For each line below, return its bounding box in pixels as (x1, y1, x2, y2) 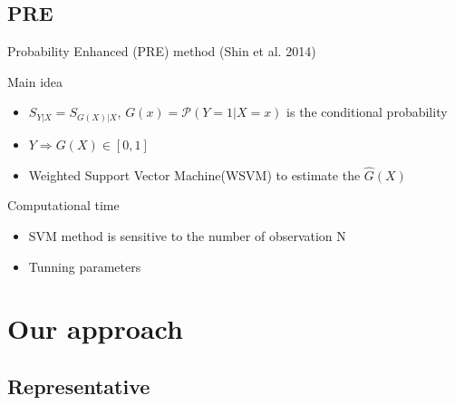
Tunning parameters (28, 256, 141, 275)
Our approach (7, 310, 183, 347)
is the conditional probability (286, 102, 448, 121)
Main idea (7, 72, 63, 91)
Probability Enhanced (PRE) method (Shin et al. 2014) (7, 42, 316, 61)
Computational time (7, 196, 120, 215)
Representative (7, 371, 150, 400)
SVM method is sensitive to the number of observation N (28, 226, 346, 245)
